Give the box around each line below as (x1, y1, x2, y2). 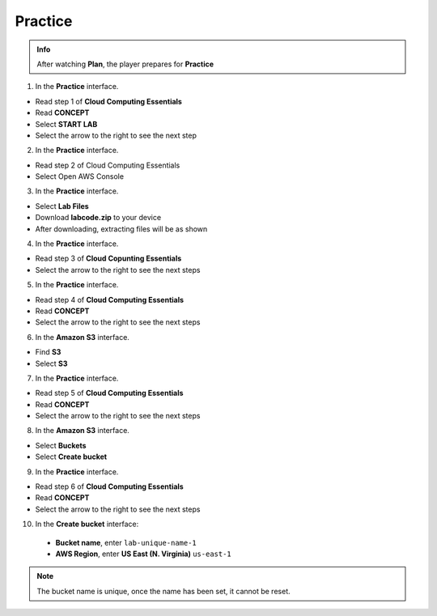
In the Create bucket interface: (35, 519, 139, 529)
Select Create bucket (35, 452, 108, 461)
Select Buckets (35, 440, 87, 450)
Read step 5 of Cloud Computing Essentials (35, 389, 184, 398)
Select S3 (35, 359, 68, 368)
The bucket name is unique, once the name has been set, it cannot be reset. (36, 586, 291, 596)
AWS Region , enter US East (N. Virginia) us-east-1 (55, 549, 232, 559)
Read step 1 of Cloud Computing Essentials (35, 96, 182, 106)
